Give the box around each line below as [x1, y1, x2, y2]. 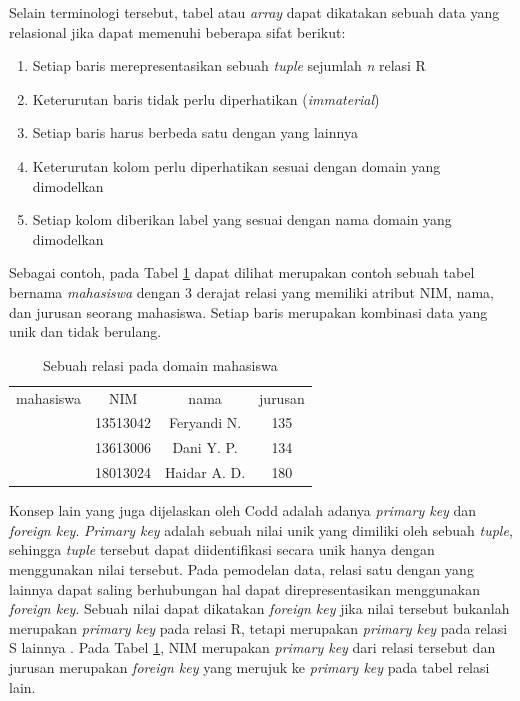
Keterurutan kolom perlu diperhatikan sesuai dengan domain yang [32, 155, 441, 176]
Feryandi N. [168, 412, 242, 433]
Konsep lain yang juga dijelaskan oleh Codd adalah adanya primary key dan [9, 500, 477, 521]
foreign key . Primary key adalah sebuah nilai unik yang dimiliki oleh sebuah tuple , [9, 519, 513, 540]
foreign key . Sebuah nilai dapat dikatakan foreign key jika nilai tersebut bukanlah [9, 598, 510, 619]
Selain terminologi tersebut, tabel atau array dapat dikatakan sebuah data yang [9, 2, 500, 22]
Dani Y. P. [172, 437, 238, 458]
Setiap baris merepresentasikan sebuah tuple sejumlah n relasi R [32, 55, 426, 76]
